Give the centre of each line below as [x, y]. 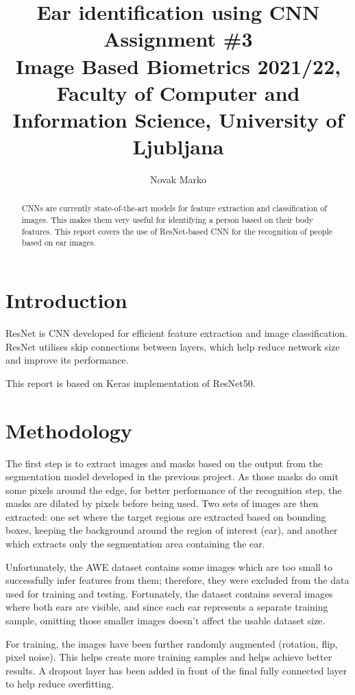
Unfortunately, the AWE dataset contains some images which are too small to [169, 566]
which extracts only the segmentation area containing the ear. [135, 544]
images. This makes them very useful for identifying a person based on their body [168, 220]
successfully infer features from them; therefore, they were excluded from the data [177, 580]
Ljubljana [178, 146]
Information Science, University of [178, 119]
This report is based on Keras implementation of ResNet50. [131, 382]
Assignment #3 [178, 39]
